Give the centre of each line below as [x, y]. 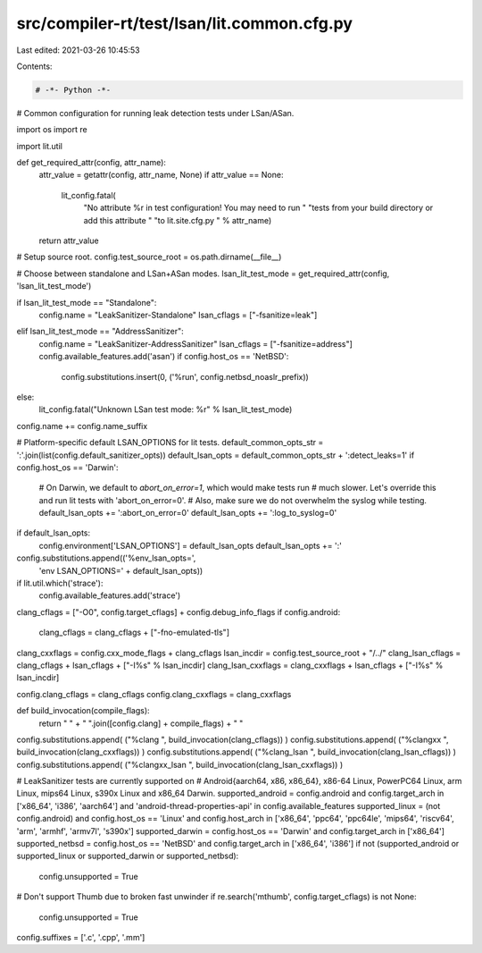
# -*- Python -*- [73, 90]
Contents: [34, 66]
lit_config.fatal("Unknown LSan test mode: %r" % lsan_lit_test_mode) [166, 409]
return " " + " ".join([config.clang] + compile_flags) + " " [141, 723]
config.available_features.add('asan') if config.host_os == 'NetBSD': [164, 357]
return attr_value [69, 240]
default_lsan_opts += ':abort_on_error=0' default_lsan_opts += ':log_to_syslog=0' [188, 513]
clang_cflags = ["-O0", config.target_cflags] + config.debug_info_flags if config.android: [179, 611]
